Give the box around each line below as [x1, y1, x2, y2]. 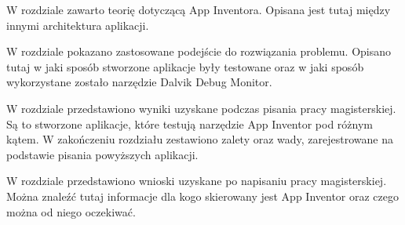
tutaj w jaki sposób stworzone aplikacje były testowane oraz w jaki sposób [6, 58, 364, 74]
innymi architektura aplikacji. [6, 16, 149, 33]
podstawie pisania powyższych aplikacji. [6, 146, 199, 162]
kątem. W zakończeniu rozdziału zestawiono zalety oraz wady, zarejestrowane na [6, 131, 394, 147]
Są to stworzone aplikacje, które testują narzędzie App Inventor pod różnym [6, 115, 374, 132]
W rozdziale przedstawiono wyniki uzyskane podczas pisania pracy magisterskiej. [6, 100, 396, 116]
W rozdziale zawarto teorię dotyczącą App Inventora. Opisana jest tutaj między [6, 2, 391, 17]
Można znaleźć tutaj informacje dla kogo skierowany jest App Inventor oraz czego [6, 187, 399, 204]
